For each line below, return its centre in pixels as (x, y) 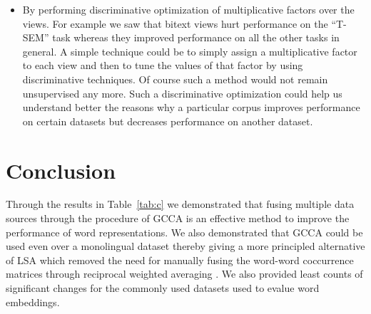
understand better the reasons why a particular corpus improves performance (191, 107)
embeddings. (33, 302)
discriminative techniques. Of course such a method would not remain (175, 79)
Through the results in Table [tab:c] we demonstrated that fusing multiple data (180, 204)
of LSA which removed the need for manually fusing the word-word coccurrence (180, 260)
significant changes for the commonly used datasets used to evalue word (163, 288)
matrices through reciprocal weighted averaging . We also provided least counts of (184, 274)
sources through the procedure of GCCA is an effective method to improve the (178, 218)
